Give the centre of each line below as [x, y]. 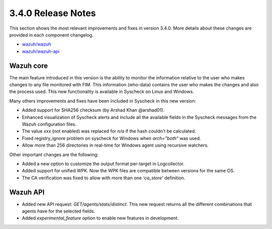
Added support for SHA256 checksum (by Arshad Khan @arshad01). [93, 110]
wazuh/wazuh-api [41, 51]
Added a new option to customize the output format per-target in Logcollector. [103, 164]
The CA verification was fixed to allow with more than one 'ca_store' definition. [104, 178]
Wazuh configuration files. [49, 124]
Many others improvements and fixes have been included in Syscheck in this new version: [103, 101]
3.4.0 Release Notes [53, 13]
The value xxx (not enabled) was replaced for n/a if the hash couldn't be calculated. [109, 131]
